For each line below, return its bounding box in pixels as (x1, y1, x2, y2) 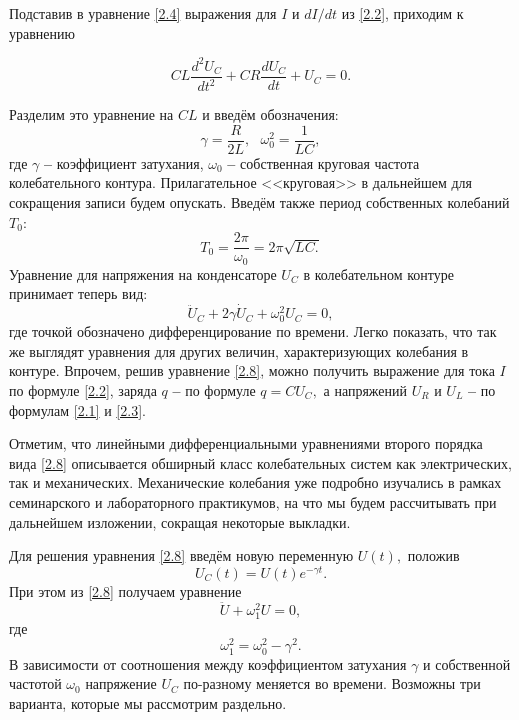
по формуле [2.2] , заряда (9, 379, 157, 400)
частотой (9, 673, 62, 694)
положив (407, 545, 460, 566)
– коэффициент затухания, (43, 152, 204, 173)
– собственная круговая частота (227, 152, 420, 173)
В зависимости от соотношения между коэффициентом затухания (9, 653, 407, 674)
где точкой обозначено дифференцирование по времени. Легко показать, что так (9, 321, 497, 342)
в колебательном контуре (303, 263, 454, 284)
